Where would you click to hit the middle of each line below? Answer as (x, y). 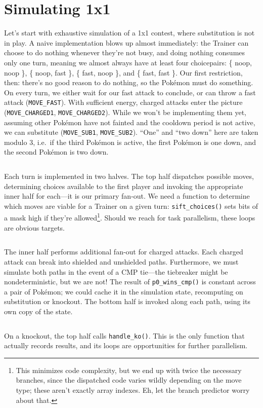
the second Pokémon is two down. (56, 152)
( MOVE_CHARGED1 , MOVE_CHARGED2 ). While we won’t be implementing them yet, (125, 112)
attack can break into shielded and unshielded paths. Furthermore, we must (121, 261)
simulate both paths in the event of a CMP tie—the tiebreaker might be (116, 271)
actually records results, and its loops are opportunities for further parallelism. (126, 345)
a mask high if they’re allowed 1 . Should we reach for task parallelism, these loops (130, 217)
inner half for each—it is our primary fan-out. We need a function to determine (127, 196)
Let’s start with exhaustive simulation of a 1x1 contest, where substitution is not (129, 33)
